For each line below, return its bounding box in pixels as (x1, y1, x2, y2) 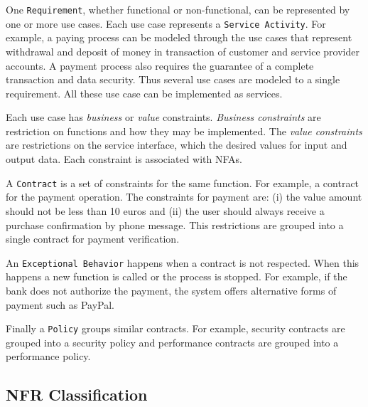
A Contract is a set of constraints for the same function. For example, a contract (6, 175, 359, 190)
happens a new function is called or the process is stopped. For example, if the (6, 269, 347, 284)
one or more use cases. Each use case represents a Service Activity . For (6, 16, 326, 31)
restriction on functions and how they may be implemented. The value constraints (6, 123, 362, 138)
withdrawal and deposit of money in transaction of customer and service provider (6, 43, 359, 58)
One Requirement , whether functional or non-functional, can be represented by (6, 2, 350, 16)
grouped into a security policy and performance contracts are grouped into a (6, 334, 339, 349)
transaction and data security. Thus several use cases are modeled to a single (6, 72, 340, 87)
